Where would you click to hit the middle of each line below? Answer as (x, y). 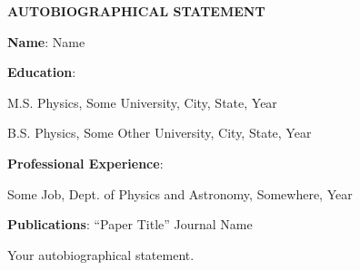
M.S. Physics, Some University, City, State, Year (142, 102)
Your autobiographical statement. (101, 254)
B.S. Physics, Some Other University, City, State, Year (160, 133)
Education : (42, 72)
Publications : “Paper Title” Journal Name (130, 224)
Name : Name (46, 41)
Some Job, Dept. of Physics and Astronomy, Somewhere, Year (180, 193)
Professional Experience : (85, 163)
